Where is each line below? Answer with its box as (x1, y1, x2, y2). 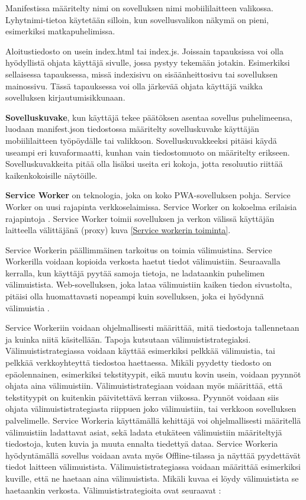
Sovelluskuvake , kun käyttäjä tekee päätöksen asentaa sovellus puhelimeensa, (5, 111, 292, 123)
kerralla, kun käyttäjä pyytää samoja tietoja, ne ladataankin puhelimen (5, 266, 265, 279)
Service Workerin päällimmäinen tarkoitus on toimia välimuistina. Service (5, 243, 272, 256)
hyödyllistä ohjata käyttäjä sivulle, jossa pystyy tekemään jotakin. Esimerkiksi (5, 56, 290, 69)
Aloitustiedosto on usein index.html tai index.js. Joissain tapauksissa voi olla (5, 44, 284, 57)
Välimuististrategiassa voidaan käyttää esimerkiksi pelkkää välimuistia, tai (5, 344, 276, 357)
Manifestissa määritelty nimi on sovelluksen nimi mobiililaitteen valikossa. (5, 2, 273, 14)
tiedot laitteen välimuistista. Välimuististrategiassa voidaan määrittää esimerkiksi (5, 460, 301, 473)
